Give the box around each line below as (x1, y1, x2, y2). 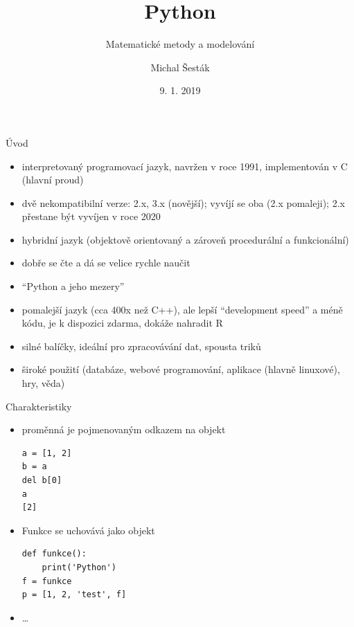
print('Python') (42, 562, 116, 572)
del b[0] (21, 475, 62, 485)
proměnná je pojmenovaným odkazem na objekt (21, 422, 226, 437)
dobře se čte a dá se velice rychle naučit (21, 255, 191, 270)
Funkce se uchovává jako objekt (21, 522, 155, 537)
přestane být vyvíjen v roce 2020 (21, 209, 161, 224)
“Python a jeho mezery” (21, 279, 125, 293)
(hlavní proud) (21, 172, 84, 187)
